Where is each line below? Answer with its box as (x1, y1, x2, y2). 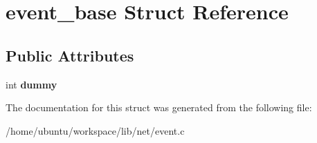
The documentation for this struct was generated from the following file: (6, 100, 312, 115)
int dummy (6, 77, 57, 91)
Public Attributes (6, 44, 134, 66)
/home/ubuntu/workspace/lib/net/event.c (6, 123, 185, 137)
